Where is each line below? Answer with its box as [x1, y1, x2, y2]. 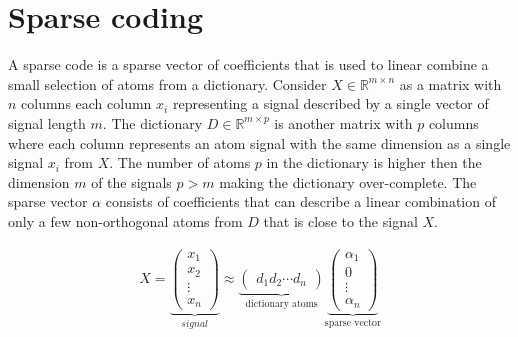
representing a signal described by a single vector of [172, 93, 489, 114]
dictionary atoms [245, 298, 318, 309]
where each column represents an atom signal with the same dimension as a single [8, 132, 511, 153]
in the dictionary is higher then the [266, 152, 482, 173]
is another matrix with [274, 112, 413, 133]
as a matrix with [399, 73, 502, 94]
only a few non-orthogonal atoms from [8, 210, 243, 231]
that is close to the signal [263, 210, 418, 231]
